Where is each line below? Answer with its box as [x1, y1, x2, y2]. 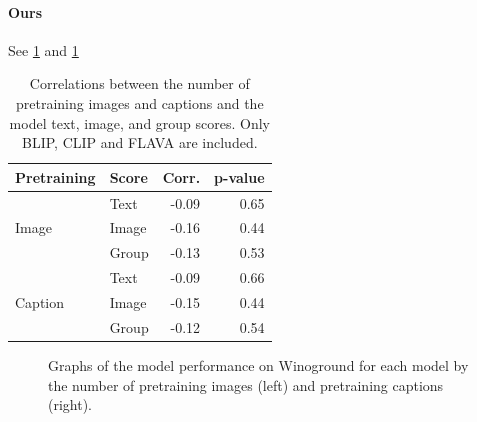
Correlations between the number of [29, 73, 250, 94]
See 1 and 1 [8, 39, 79, 60]
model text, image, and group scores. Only [9, 112, 271, 133]
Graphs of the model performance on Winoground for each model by [48, 354, 469, 375]
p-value [214, 166, 265, 187]
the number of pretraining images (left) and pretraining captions [48, 374, 444, 395]
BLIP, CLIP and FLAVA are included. [22, 132, 258, 153]
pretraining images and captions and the [16, 92, 264, 113]
